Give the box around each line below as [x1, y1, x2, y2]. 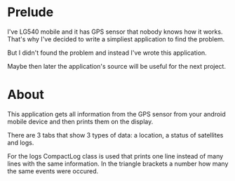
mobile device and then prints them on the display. [7, 117, 154, 126]
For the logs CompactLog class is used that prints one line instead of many [7, 152, 224, 160]
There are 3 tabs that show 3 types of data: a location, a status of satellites [7, 130, 224, 139]
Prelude [7, 4, 54, 20]
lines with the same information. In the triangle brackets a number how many [7, 159, 229, 168]
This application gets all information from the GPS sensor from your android [7, 109, 226, 118]
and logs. [7, 138, 34, 147]
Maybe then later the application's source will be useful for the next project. [7, 62, 227, 70]
